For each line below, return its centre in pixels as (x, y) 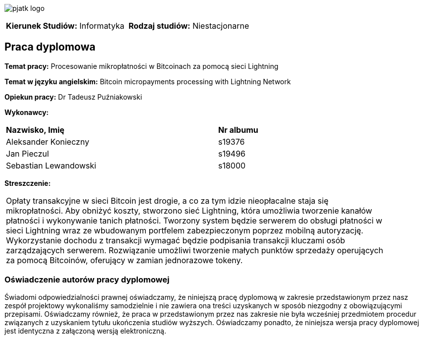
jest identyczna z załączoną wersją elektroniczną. (86, 331)
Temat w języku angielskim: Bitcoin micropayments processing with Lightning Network (148, 81)
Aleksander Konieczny (48, 141)
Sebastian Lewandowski (51, 165)
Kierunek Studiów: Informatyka (65, 26)
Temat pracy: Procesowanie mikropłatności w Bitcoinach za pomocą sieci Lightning (142, 66)
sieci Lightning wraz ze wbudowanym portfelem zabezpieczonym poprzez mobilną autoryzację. (185, 230)
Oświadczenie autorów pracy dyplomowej (87, 280)
